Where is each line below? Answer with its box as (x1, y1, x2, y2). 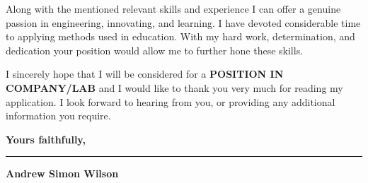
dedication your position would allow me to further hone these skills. (6, 42, 304, 57)
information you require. (6, 108, 111, 123)
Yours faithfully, (6, 131, 86, 146)
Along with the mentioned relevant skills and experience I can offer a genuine (6, 1, 341, 16)
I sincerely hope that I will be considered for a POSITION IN (6, 66, 284, 81)
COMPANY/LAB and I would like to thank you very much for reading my (6, 80, 343, 95)
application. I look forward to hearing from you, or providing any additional (6, 94, 335, 109)
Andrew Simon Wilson (6, 166, 119, 181)
